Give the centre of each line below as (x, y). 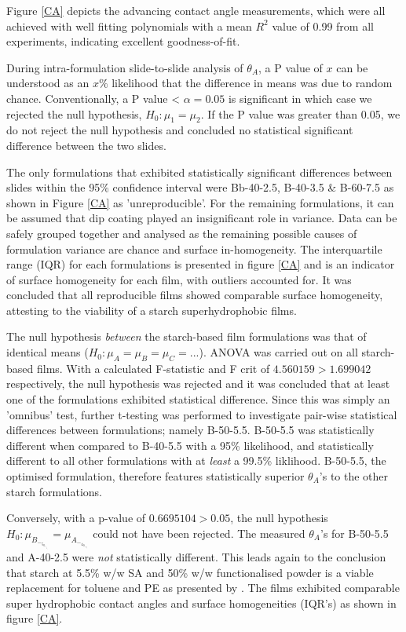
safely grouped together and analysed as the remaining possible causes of (182, 233)
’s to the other (354, 476)
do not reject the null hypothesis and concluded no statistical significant (180, 130)
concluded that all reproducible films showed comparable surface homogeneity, (195, 295)
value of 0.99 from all (323, 26)
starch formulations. (54, 491)
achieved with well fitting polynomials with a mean (129, 26)
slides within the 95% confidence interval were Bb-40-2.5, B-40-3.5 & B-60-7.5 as (200, 187)
